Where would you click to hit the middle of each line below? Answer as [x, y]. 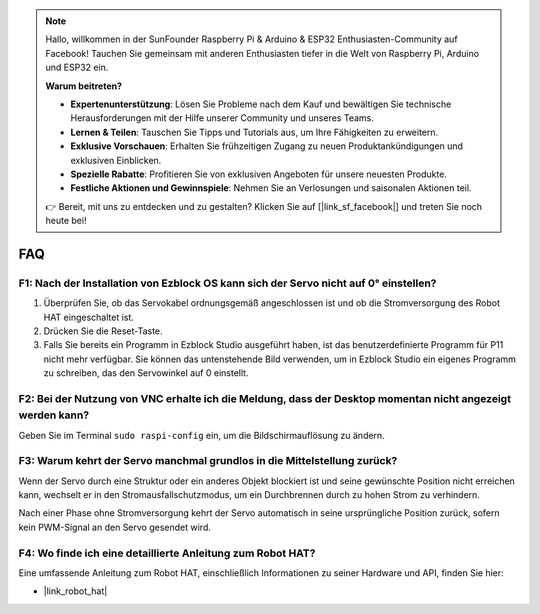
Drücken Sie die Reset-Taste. [103, 331]
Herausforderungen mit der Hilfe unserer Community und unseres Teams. [222, 118]
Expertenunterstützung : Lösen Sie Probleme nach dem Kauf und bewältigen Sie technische [261, 104]
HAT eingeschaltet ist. [89, 317]
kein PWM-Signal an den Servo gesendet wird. [115, 527]
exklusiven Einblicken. [116, 160]
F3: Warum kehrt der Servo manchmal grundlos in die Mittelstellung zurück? [208, 461]
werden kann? [54, 415]
